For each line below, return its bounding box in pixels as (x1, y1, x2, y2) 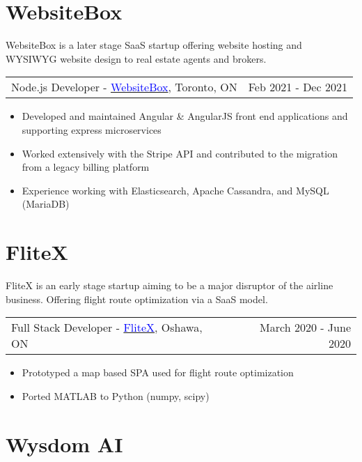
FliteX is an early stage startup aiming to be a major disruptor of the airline (6, 278, 333, 292)
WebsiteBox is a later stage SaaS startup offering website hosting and (6, 38, 302, 52)
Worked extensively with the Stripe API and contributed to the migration (22, 146, 338, 160)
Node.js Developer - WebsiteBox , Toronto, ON (11, 79, 237, 95)
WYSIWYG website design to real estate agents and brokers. (6, 51, 267, 66)
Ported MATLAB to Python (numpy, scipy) (22, 388, 210, 403)
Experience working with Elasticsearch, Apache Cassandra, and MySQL (22, 183, 329, 197)
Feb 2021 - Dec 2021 (248, 79, 347, 95)
